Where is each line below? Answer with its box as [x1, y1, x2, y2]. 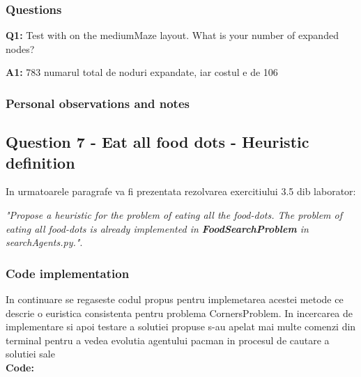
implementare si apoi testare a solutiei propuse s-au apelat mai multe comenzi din [6, 319, 356, 334]
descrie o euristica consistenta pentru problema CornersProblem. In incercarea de [6, 305, 353, 320]
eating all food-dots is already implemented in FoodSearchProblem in [6, 221, 309, 236]
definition [6, 151, 75, 173]
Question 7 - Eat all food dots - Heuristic [6, 131, 309, 153]
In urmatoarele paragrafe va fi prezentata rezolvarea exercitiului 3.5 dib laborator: [6, 184, 356, 199]
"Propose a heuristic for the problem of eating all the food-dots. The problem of [6, 208, 343, 222]
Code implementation [6, 264, 130, 282]
